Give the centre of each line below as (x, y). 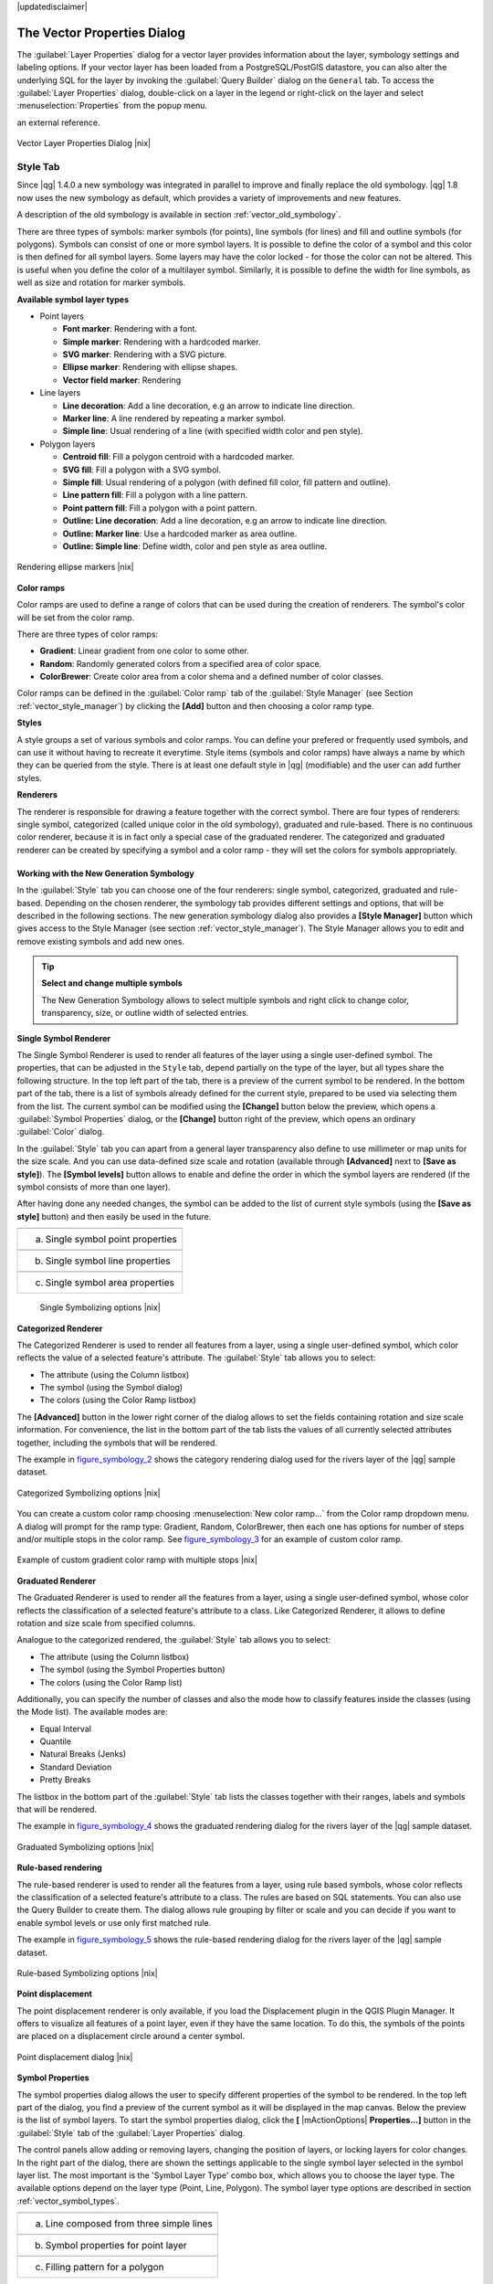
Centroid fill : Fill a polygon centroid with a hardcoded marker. (178, 457)
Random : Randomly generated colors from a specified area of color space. (181, 663)
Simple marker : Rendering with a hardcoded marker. (162, 342)
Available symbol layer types (73, 299)
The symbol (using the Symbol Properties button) (132, 1670)
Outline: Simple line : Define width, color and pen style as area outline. (195, 546)
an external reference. (58, 122)
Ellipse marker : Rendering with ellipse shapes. (150, 367)
